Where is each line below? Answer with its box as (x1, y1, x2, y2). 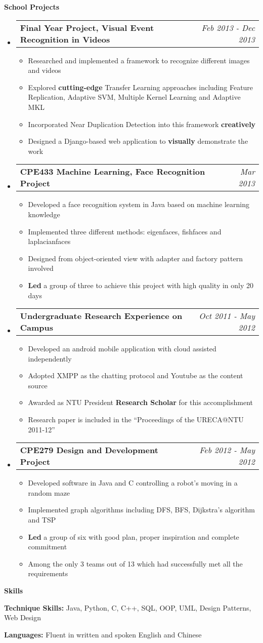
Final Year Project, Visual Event (20, 21, 154, 33)
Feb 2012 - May (199, 444, 255, 456)
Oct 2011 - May (199, 310, 255, 322)
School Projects (4, 2, 60, 12)
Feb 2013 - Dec (201, 21, 255, 33)
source (28, 380, 48, 390)
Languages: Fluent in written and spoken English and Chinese (4, 629, 202, 639)
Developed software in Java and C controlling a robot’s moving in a (28, 477, 238, 488)
